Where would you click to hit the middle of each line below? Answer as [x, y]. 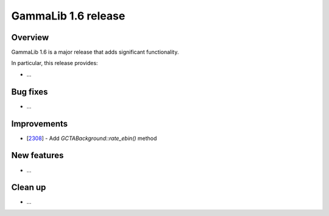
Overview [30, 37]
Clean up [29, 188]
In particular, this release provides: [55, 63]
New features [37, 155]
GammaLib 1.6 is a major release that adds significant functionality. [95, 52]
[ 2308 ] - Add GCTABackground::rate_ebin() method [92, 138]
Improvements [40, 124]
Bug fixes [30, 92]
